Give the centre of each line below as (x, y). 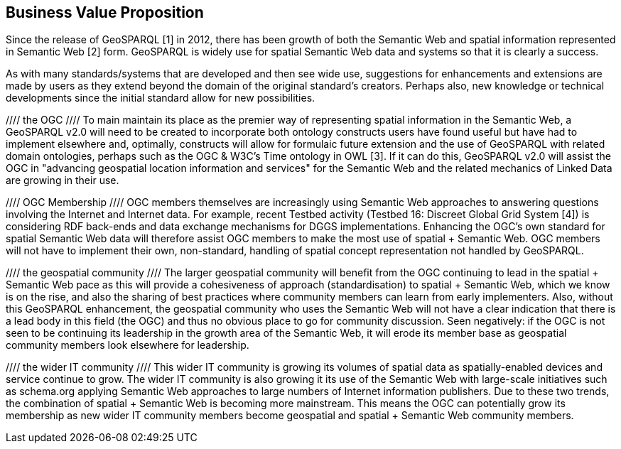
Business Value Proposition (105, 12)
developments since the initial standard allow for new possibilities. (161, 98)
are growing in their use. (63, 180)
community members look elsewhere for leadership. (128, 345)
